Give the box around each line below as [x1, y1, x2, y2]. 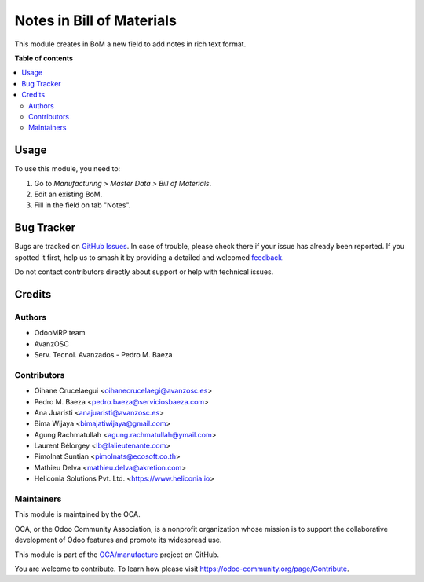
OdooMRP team [34, 328, 86, 338]
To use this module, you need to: [14, 164, 121, 174]
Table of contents [14, 53, 74, 63]
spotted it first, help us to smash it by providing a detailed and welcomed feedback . [14, 252, 284, 262]
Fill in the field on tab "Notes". [34, 200, 131, 210]
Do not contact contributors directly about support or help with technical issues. [14, 267, 274, 276]
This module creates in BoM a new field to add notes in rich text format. [14, 39, 247, 49]
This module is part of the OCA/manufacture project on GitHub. [14, 550, 220, 559]
